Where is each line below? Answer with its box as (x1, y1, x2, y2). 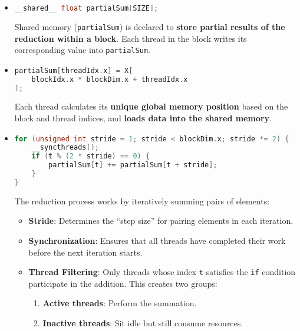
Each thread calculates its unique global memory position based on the (14, 100, 288, 112)
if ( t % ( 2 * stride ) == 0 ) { (31, 152, 150, 161)
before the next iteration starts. (28, 246, 143, 258)
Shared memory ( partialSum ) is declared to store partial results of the (14, 20, 285, 32)
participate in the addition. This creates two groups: (28, 277, 217, 289)
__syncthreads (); (31, 143, 99, 152)
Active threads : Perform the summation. (42, 297, 197, 309)
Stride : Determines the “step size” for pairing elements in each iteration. (28, 214, 294, 227)
